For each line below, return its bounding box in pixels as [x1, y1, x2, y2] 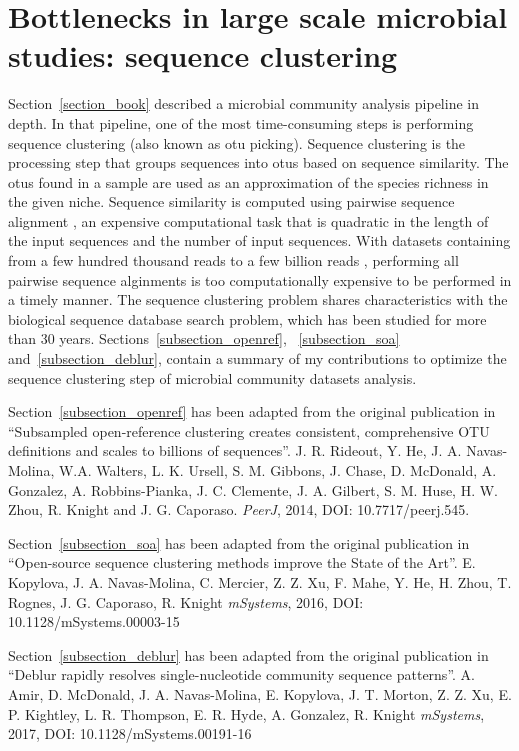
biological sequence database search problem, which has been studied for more [8, 308, 487, 329]
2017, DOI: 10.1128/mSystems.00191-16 [8, 723, 252, 744]
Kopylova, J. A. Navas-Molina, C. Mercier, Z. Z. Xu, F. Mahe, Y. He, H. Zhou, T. [8, 571, 512, 592]
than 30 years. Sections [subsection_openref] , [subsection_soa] [8, 328, 400, 349]
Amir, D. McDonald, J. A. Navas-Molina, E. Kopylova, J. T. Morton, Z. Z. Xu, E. [8, 683, 512, 704]
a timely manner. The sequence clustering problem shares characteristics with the [8, 289, 508, 310]
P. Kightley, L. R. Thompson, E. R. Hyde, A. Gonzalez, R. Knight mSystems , [8, 703, 485, 724]
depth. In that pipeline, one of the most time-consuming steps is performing [8, 112, 474, 133]
